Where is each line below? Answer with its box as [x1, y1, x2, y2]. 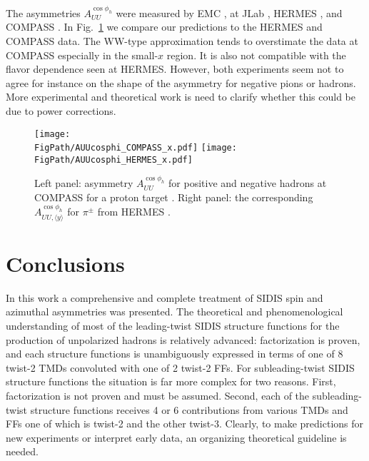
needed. [6, 444, 39, 459]
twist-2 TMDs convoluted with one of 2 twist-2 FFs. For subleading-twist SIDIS [6, 360, 355, 375]
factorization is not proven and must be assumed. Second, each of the [6, 387, 310, 402]
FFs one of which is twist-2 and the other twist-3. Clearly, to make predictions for [6, 416, 364, 431]
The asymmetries [6, 5, 81, 20]
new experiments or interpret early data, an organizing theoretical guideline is [6, 430, 347, 445]
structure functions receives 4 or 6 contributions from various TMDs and [30, 402, 348, 417]
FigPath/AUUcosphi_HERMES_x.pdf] [34, 154, 193, 165]
